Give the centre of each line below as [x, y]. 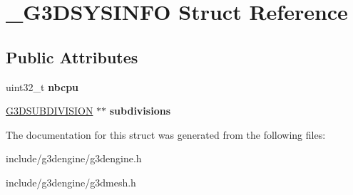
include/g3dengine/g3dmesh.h [71, 182]
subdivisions [140, 111]
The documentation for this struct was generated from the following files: [166, 134]
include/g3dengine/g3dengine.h [74, 158]
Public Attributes [72, 57]
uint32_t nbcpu [42, 86]
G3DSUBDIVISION [50, 111]
